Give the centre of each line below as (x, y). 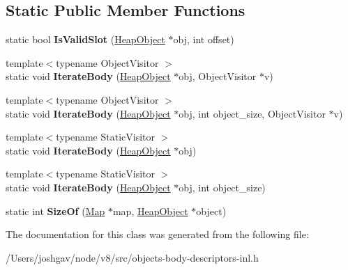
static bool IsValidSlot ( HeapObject (85, 39)
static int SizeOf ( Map (55, 211)
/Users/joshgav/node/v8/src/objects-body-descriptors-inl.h (132, 257)
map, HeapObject (150, 211)
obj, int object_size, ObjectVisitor (252, 113)
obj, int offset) (204, 39)
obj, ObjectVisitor (218, 76)
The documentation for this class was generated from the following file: (157, 234)
